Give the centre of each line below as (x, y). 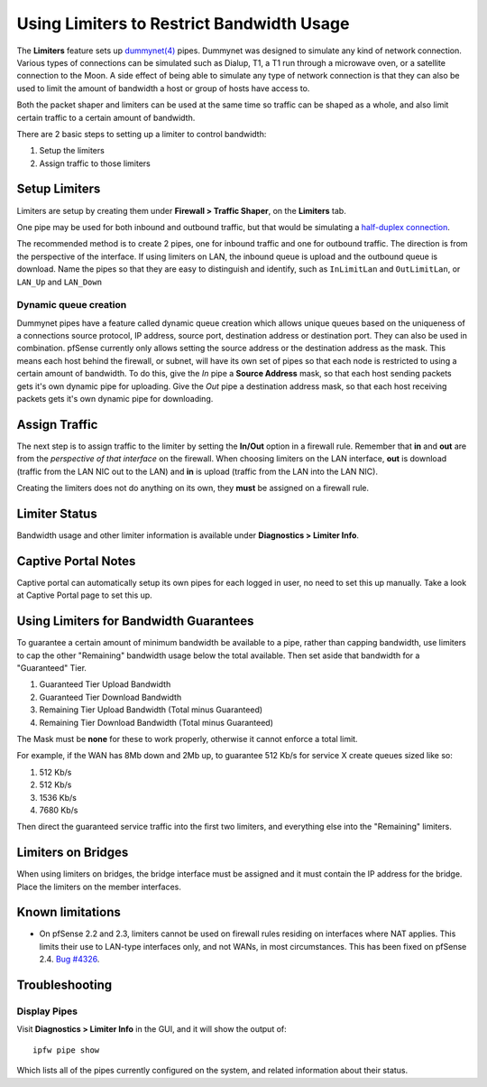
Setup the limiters (72, 151)
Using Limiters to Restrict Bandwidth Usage (183, 23)
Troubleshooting (64, 985)
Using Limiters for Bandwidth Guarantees (135, 622)
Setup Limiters (59, 189)
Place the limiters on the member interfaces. (99, 887)
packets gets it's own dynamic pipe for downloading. (115, 399)
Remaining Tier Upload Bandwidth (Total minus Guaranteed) (151, 710)
